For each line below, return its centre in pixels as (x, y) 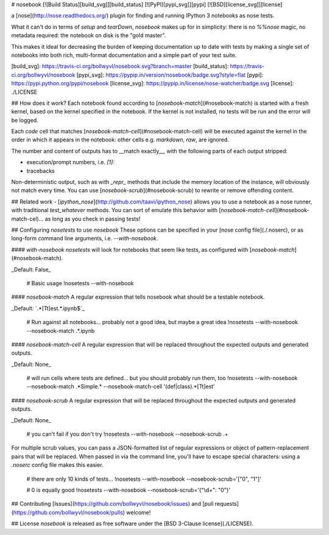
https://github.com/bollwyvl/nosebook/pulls (68, 512)
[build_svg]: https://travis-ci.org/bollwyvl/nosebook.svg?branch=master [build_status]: (120, 66)
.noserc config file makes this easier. (57, 465)
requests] (227, 504)
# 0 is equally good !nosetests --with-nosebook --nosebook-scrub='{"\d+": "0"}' (129, 490)
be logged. (25, 120)
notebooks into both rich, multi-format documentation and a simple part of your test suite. (124, 55)
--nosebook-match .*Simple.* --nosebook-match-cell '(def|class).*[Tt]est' (121, 386)
